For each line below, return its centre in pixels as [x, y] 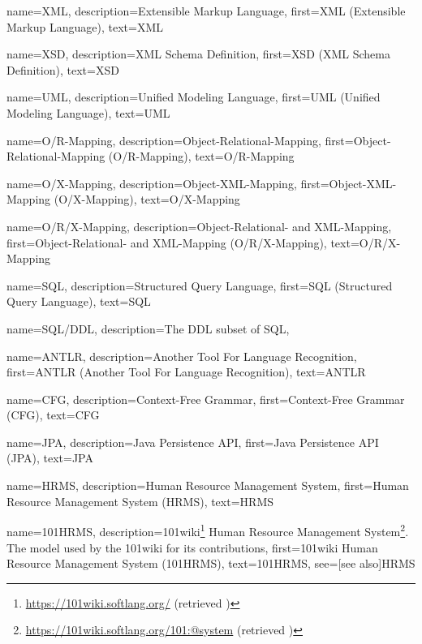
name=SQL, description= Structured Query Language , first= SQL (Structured [200, 285]
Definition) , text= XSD [63, 69]
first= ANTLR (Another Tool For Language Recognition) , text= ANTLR [186, 372]
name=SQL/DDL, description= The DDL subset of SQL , [148, 328]
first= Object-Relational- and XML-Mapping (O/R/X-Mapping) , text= [183, 242]
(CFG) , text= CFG [53, 415]
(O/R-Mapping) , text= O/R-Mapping [201, 156]
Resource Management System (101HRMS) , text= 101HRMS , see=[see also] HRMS [211, 563]
